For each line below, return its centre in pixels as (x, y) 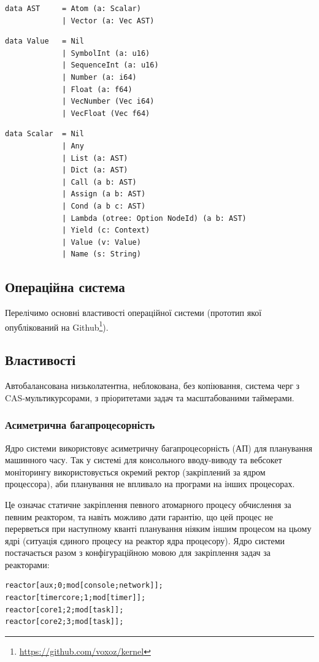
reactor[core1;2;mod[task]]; (64, 610)
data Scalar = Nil (44, 134)
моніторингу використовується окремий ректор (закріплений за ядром (135, 471)
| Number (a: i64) (99, 77)
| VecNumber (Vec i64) (108, 102)
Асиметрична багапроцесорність (80, 425)
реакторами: (27, 564)
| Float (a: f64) (97, 89)
